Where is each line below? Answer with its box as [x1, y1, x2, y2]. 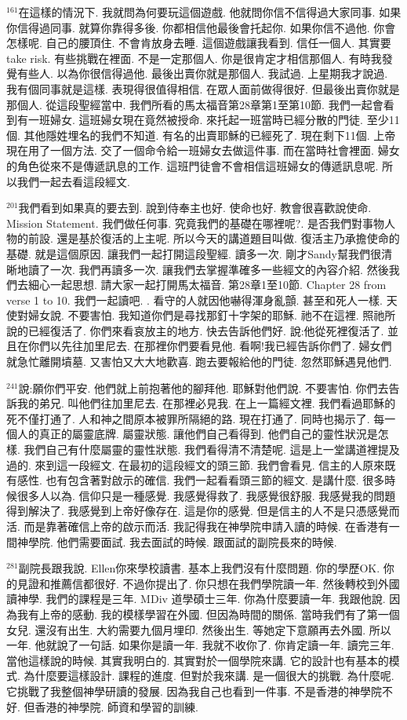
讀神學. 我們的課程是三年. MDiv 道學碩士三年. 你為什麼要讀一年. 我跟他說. [6, 590, 386, 607]
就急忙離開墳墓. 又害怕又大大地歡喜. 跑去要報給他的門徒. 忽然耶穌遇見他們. [6, 353, 392, 370]
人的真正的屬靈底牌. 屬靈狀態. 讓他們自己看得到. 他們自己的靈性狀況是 [16, 426, 378, 442]
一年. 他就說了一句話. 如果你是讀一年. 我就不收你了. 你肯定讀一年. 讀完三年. [6, 637, 394, 653]
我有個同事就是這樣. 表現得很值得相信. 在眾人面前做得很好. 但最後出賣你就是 [6, 80, 400, 97]
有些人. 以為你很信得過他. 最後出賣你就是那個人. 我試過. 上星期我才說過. [16, 65, 388, 82]
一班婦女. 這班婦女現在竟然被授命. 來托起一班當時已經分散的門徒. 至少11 [27, 111, 400, 128]
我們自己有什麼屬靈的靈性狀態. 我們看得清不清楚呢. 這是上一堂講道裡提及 [24, 441, 400, 458]
